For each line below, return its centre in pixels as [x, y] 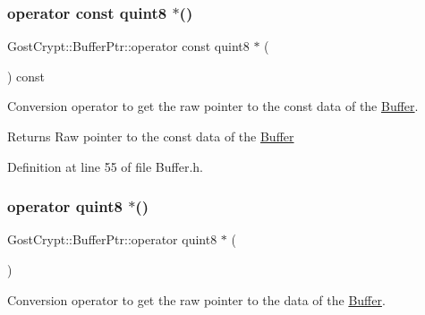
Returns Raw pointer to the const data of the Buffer [151, 136]
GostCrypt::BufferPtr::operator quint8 [112, 239]
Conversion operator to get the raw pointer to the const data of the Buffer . [213, 106]
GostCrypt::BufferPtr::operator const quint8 [128, 46]
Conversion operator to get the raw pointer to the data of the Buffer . [196, 299]
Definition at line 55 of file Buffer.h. [106, 166]
